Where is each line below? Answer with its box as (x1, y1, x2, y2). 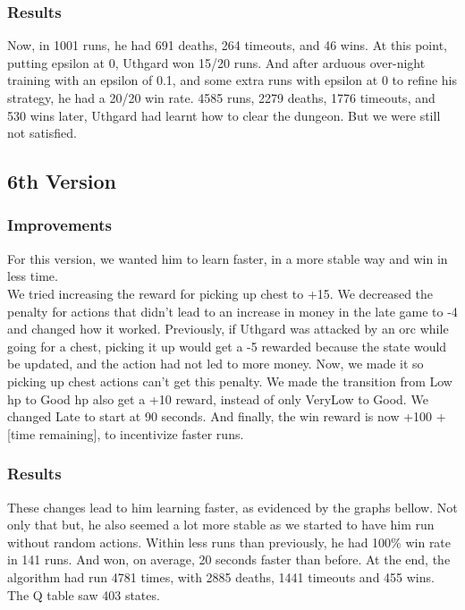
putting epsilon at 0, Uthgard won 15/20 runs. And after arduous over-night (7, 53, 426, 72)
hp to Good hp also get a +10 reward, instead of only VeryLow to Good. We (7, 389, 428, 408)
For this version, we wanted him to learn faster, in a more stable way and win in (7, 249, 448, 267)
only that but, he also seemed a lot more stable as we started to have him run (7, 515, 435, 534)
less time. (7, 267, 58, 285)
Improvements (7, 214, 112, 236)
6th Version (7, 167, 116, 195)
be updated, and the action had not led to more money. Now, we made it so (7, 354, 424, 373)
